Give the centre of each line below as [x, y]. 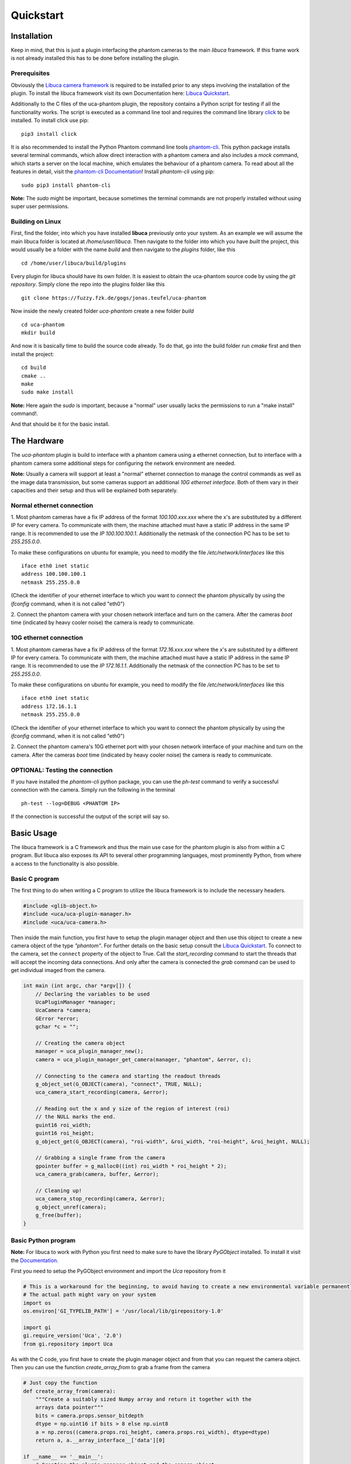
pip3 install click [49, 134]
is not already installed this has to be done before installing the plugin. [95, 58]
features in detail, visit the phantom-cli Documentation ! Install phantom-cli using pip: [113, 172]
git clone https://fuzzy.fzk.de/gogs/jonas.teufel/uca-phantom [114, 298]
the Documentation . [35, 1260]
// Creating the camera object [80, 1043]
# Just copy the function [60, 1383]
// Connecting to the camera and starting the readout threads [128, 1076]
